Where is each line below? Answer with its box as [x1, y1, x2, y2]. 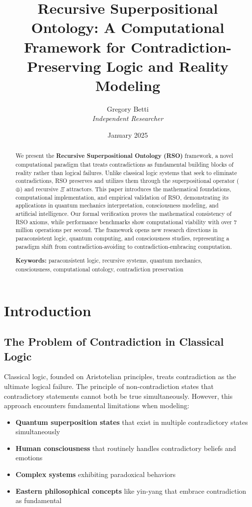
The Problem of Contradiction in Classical [4, 334, 224, 349]
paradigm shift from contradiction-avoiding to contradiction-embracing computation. [15, 242, 232, 250]
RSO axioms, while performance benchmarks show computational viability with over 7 [15, 217, 237, 226]
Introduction [4, 300, 91, 320]
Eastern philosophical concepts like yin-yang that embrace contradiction [15, 485, 247, 496]
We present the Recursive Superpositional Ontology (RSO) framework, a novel [15, 151, 233, 160]
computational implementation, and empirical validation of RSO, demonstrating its [15, 193, 229, 201]
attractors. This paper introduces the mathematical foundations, [66, 185, 231, 193]
